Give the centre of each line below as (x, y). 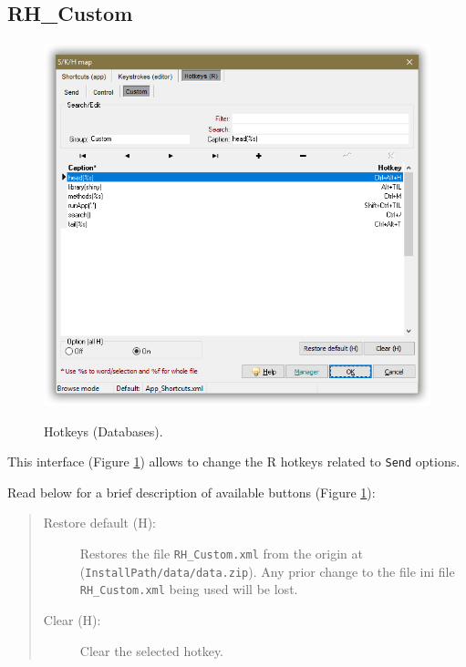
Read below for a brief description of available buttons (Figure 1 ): (192, 492)
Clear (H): (72, 620)
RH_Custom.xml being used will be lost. (189, 589)
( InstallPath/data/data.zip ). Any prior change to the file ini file (267, 571)
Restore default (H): (99, 523)
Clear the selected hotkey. (152, 650)
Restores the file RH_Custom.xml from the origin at (221, 554)
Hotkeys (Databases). (104, 431)
